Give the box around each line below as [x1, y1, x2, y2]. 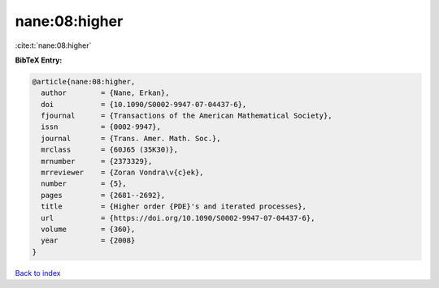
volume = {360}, [41, 225, 136, 234]
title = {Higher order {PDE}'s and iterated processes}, [41, 202, 307, 211]
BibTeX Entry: [15, 55, 63, 65]
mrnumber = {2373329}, [41, 157, 153, 165]
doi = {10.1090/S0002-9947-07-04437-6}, [41, 100, 247, 109]
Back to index [15, 268, 61, 277]
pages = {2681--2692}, [41, 191, 166, 200]
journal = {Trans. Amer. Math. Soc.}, [41, 134, 221, 143]
